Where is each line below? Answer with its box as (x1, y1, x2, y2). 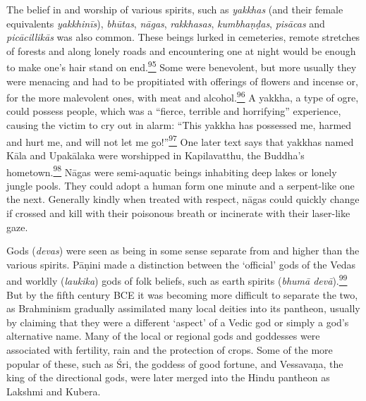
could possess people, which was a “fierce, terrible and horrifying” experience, (6, 104, 341, 118)
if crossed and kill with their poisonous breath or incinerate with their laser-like (6, 205, 350, 220)
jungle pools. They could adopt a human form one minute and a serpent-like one (6, 178, 355, 192)
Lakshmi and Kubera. (6, 383, 101, 398)
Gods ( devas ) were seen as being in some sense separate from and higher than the (6, 243, 360, 258)
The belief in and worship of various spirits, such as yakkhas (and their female (6, 2, 343, 16)
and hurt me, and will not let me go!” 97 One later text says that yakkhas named (6, 132, 354, 149)
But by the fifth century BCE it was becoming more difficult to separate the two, (6, 287, 358, 302)
